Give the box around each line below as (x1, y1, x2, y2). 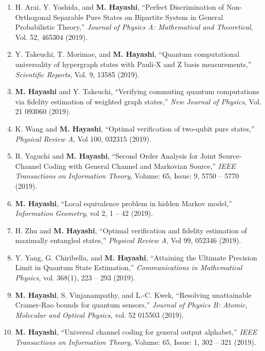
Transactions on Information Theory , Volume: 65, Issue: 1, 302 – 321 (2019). (15, 337, 256, 347)
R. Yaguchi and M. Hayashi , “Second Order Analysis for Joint (15, 150, 216, 161)
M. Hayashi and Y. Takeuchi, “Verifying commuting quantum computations (15, 86, 259, 97)
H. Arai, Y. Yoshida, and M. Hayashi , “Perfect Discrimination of (15, 2, 225, 12)
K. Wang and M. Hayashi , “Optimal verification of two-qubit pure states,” (15, 123, 255, 134)
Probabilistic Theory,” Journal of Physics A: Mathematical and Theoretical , (15, 21, 253, 32)
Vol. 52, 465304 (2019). (15, 31, 88, 42)
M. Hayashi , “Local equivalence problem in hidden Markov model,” (15, 198, 232, 208)
